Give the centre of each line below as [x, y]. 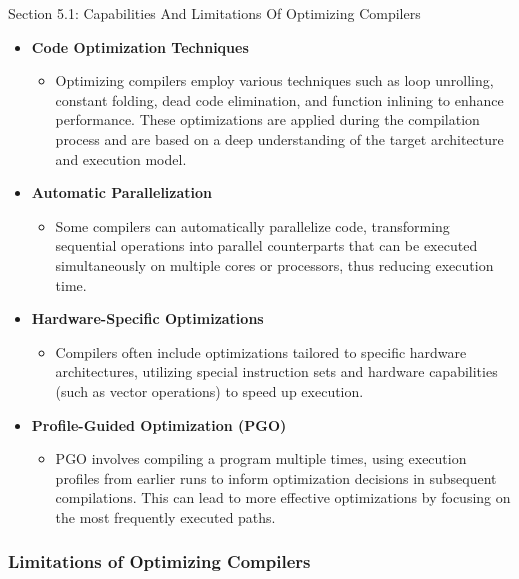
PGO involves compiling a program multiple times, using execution [261, 458]
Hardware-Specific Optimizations [147, 318]
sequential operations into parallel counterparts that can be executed [266, 245]
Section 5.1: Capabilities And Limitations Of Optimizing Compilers [214, 13]
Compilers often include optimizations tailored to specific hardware [261, 351]
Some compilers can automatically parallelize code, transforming [252, 225]
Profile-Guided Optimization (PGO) [159, 424]
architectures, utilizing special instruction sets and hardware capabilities [276, 371]
